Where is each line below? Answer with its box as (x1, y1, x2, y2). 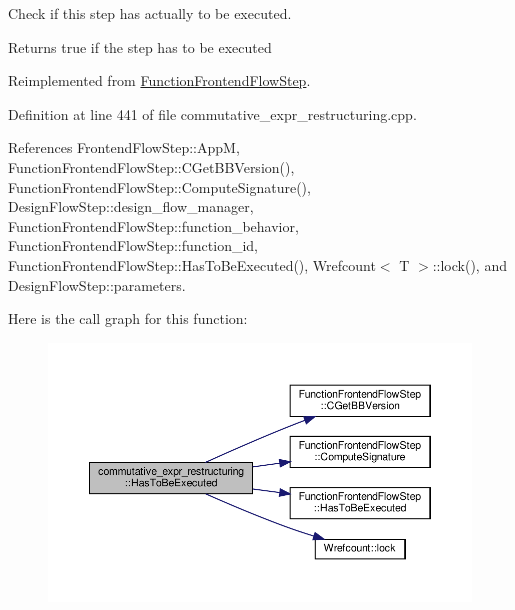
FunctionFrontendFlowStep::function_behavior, (8, 215, 299, 236)
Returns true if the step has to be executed (8, 36, 272, 57)
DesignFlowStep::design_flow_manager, (8, 196, 254, 217)
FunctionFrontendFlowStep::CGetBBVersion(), (8, 156, 295, 177)
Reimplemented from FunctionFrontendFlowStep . (8, 70, 311, 91)
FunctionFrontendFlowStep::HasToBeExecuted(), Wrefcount (8, 254, 376, 275)
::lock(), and (432, 254, 507, 275)
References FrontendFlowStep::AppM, (8, 137, 240, 158)
